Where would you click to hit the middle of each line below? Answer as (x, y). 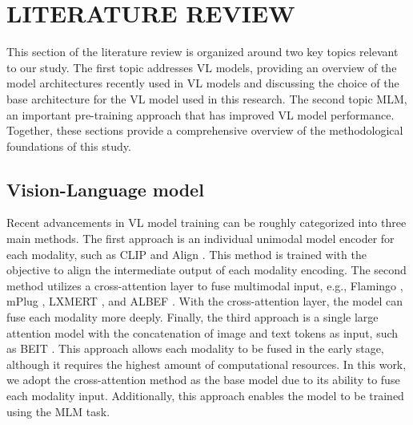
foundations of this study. (69, 146)
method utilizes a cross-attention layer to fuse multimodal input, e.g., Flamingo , (205, 285)
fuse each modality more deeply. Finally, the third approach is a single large (192, 317)
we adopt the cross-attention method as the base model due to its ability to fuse (203, 380)
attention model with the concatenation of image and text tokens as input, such (202, 332)
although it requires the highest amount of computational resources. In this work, (206, 364)
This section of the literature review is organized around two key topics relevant (202, 52)
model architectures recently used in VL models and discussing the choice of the (203, 83)
